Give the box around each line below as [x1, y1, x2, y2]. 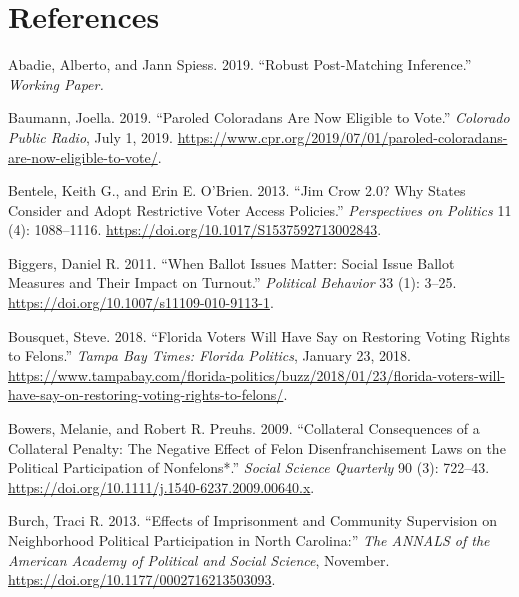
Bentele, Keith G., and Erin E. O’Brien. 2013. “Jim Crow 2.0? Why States [8, 180, 466, 201]
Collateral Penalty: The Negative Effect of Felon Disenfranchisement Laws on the [8, 437, 506, 458]
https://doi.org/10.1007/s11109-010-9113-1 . [8, 292, 274, 313]
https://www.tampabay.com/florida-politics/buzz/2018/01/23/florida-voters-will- [8, 364, 505, 385]
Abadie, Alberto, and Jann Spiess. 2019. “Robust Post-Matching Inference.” [8, 54, 472, 75]
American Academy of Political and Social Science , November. [8, 549, 390, 570]
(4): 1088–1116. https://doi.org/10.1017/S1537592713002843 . [8, 219, 382, 240]
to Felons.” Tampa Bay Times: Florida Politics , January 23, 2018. [8, 345, 411, 366]
